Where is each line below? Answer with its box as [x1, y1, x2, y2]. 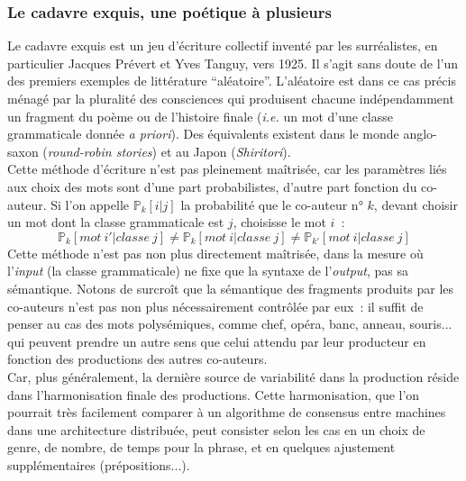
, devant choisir [373, 195, 458, 213]
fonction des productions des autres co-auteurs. [7, 349, 268, 368]
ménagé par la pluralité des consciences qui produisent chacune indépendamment [7, 89, 454, 107]
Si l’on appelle [50, 195, 130, 213]
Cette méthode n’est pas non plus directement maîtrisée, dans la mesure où [7, 243, 424, 262]
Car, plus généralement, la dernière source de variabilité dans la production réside [7, 367, 460, 386]
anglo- [403, 124, 437, 143]
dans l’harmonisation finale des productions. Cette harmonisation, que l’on [7, 385, 420, 404]
